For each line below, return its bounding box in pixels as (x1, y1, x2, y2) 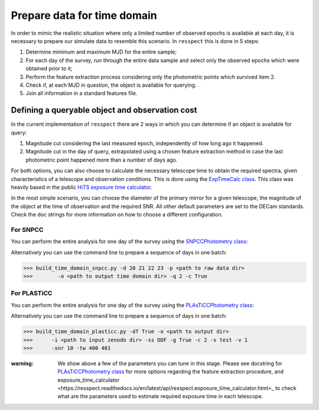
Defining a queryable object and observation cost (11, 105, 197, 115)
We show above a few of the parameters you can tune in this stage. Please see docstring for (57, 360, 283, 367)
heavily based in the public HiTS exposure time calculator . (11, 183, 152, 191)
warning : (11, 360, 34, 367)
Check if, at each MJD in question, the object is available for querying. (25, 81, 197, 88)
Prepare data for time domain (11, 9, 158, 22)
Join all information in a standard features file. (25, 90, 138, 97)
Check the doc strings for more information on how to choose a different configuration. (11, 211, 223, 218)
